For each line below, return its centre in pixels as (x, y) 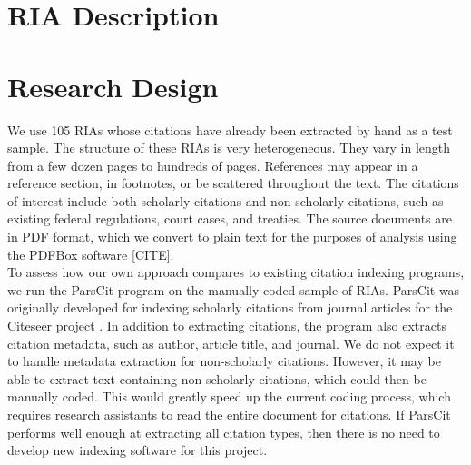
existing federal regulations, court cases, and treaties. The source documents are (230, 218)
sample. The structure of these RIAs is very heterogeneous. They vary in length (229, 148)
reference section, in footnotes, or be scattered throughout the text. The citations (233, 183)
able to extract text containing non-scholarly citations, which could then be (217, 378)
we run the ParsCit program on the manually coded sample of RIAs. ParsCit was (234, 289)
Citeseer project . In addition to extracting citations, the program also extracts (227, 326)
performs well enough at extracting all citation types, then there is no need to (224, 432)
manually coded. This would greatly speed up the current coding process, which (229, 396)
